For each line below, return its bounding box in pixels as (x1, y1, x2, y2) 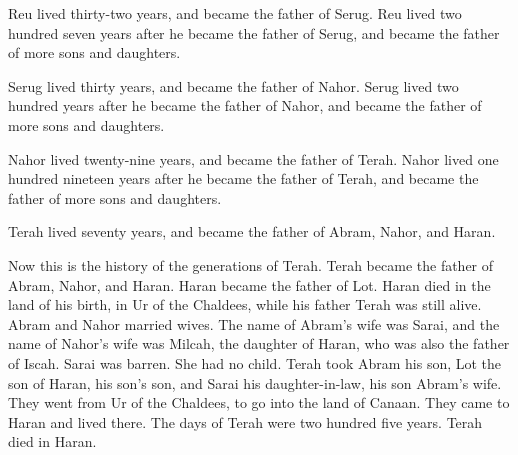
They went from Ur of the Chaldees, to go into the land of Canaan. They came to (8, 392, 510, 413)
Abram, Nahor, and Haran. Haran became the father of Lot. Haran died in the (8, 274, 491, 295)
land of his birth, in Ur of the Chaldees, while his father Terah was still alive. (8, 294, 482, 315)
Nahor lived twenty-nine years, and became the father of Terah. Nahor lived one (8, 148, 499, 169)
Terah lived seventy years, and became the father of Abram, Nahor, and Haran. (8, 221, 496, 242)
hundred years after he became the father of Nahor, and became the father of (8, 95, 482, 116)
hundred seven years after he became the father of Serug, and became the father (8, 22, 500, 43)
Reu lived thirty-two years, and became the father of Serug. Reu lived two (8, 3, 462, 23)
